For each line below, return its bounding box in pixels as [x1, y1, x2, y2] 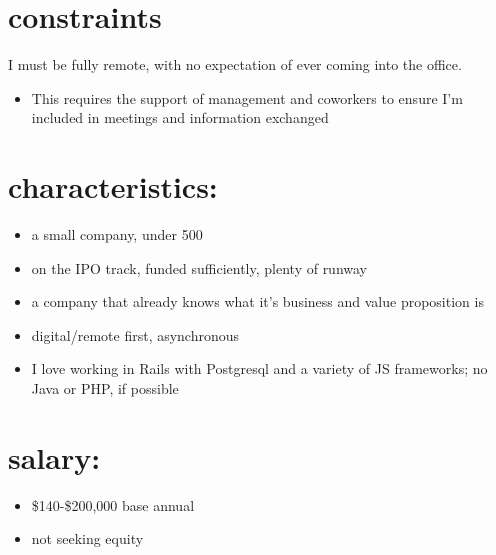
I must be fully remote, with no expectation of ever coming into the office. [8, 54, 462, 75]
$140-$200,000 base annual [31, 494, 195, 515]
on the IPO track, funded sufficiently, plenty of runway [31, 257, 368, 278]
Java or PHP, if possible [31, 378, 179, 398]
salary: [8, 436, 101, 477]
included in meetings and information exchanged [31, 107, 329, 128]
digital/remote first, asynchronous [31, 324, 240, 345]
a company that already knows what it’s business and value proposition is [31, 291, 484, 312]
